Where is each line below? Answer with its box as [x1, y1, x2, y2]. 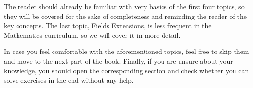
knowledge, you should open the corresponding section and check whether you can [4, 65, 249, 75]
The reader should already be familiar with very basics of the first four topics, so [4, 1, 245, 11]
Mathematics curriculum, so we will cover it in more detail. [4, 30, 181, 40]
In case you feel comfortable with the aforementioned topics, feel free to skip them [4, 46, 249, 56]
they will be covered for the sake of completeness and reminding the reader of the [4, 11, 247, 21]
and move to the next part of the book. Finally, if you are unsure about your [4, 55, 233, 66]
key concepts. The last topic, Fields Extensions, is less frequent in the [4, 20, 212, 31]
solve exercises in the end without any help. [4, 75, 134, 85]
